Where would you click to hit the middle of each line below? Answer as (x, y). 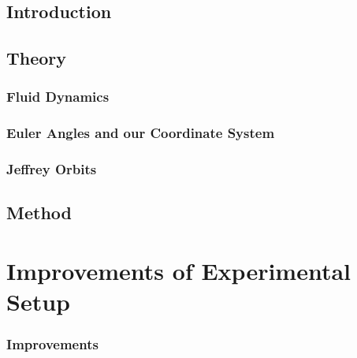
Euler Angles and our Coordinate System (141, 133)
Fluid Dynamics (58, 97)
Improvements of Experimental (179, 271)
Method (39, 213)
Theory (37, 58)
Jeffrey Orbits (52, 169)
